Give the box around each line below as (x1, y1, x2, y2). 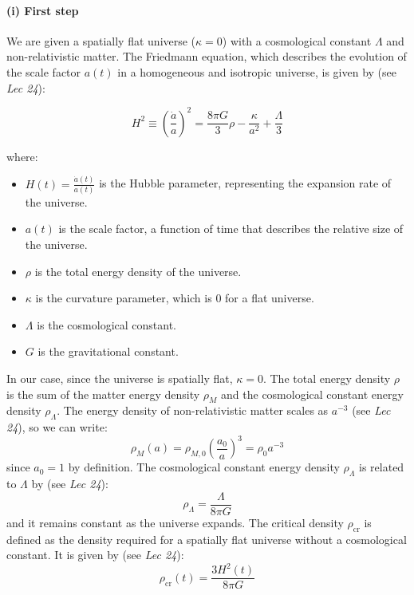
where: (6, 148, 38, 164)
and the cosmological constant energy (221, 385, 404, 402)
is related (359, 459, 404, 475)
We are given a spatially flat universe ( (6, 32, 196, 49)
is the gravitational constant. (37, 343, 179, 360)
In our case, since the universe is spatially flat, (6, 370, 233, 387)
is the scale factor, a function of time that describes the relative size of (58, 220, 404, 237)
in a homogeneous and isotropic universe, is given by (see (117, 63, 396, 80)
